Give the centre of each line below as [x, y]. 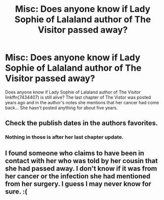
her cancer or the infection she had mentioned [78, 176]
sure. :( [16, 191]
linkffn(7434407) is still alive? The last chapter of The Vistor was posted [78, 97]
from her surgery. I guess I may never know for [78, 184]
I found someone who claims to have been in [75, 153]
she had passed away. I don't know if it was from [81, 168]
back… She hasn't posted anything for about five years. [62, 108]
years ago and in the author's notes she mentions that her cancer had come [82, 102]
